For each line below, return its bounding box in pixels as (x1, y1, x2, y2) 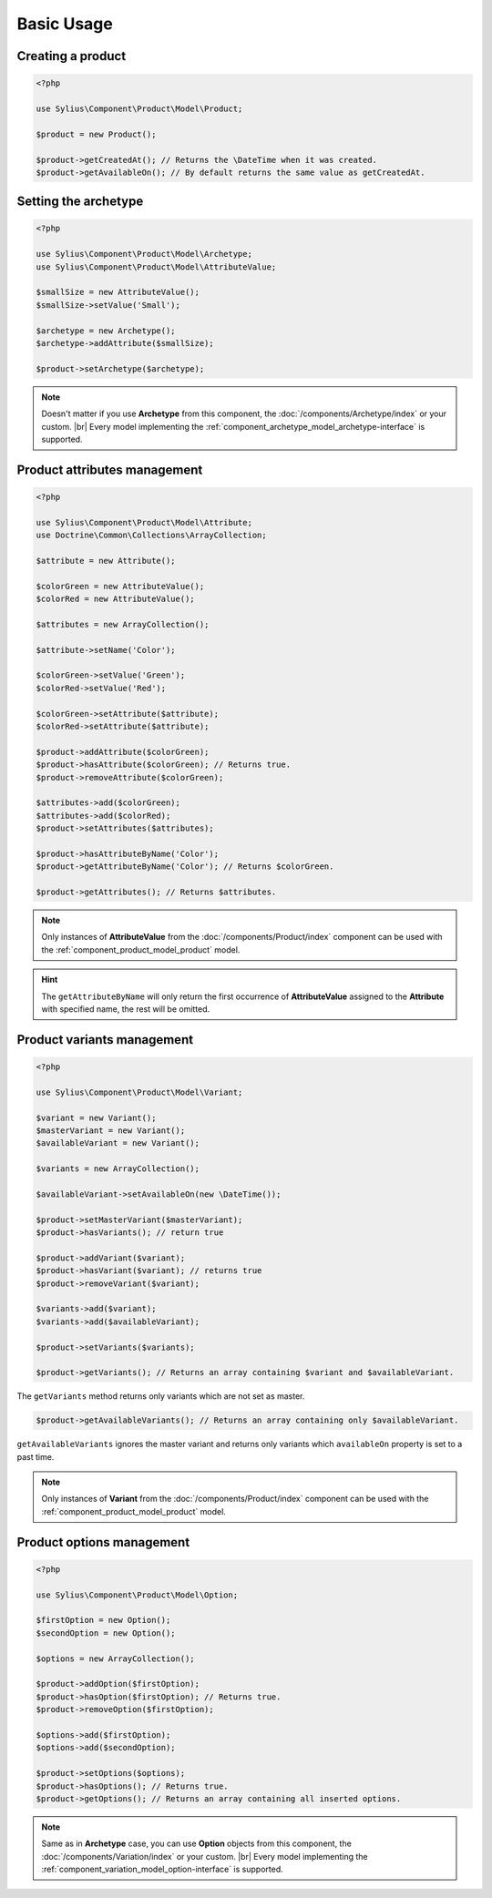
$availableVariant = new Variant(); (36, 1138, 200, 1148)
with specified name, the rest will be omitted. (41, 1003, 210, 1015)
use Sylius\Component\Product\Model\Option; (36, 1589, 239, 1600)
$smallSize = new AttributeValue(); (36, 287, 200, 298)
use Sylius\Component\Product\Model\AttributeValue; (36, 261, 277, 272)
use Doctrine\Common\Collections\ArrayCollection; (36, 530, 268, 541)
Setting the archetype (16, 194, 144, 209)
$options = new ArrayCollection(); (36, 1653, 195, 1664)
